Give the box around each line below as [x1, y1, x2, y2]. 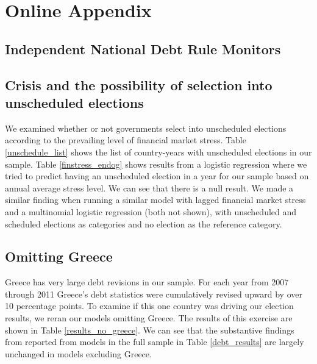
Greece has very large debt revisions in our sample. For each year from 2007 [5, 276, 289, 288]
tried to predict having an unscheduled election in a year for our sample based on [5, 170, 309, 182]
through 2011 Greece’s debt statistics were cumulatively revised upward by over [5, 287, 302, 300]
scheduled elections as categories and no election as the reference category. [5, 217, 282, 230]
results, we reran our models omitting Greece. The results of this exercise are [5, 312, 293, 324]
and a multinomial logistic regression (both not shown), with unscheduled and [5, 205, 297, 218]
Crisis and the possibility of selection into [5, 75, 272, 94]
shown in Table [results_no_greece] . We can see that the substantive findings [5, 323, 294, 336]
